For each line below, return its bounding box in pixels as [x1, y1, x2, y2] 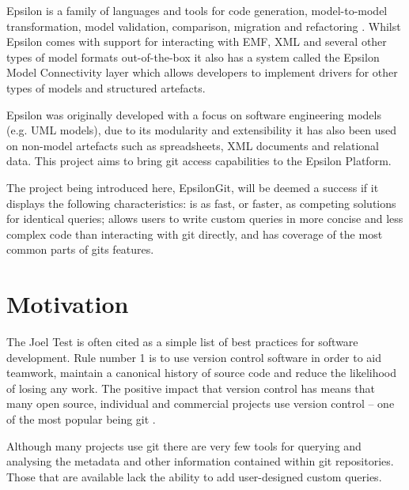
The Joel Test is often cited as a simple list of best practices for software [6, 334, 358, 350]
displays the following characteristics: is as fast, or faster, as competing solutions [6, 194, 396, 211]
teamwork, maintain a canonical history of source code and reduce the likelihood [6, 364, 397, 381]
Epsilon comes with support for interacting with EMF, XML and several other [6, 33, 387, 50]
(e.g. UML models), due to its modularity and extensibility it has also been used [6, 122, 397, 138]
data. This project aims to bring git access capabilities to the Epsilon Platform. [6, 153, 392, 169]
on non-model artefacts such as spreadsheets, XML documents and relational [6, 137, 380, 153]
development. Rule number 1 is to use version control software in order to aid [6, 349, 381, 365]
